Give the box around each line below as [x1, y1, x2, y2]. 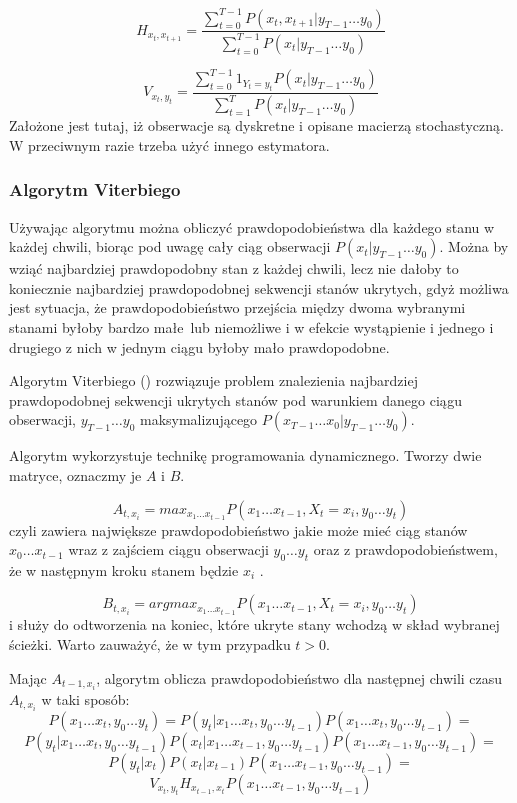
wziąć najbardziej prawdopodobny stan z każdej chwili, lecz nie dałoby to [9, 258, 459, 279]
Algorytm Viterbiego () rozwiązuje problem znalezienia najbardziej [9, 370, 418, 391]
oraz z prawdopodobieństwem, [313, 539, 498, 560]
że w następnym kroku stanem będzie [9, 559, 239, 580]
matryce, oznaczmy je [9, 464, 142, 485]
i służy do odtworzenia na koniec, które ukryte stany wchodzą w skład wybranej [9, 614, 500, 635]
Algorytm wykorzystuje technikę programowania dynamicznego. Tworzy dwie [9, 445, 482, 466]
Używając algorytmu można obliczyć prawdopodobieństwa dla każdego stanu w [9, 216, 495, 237]
